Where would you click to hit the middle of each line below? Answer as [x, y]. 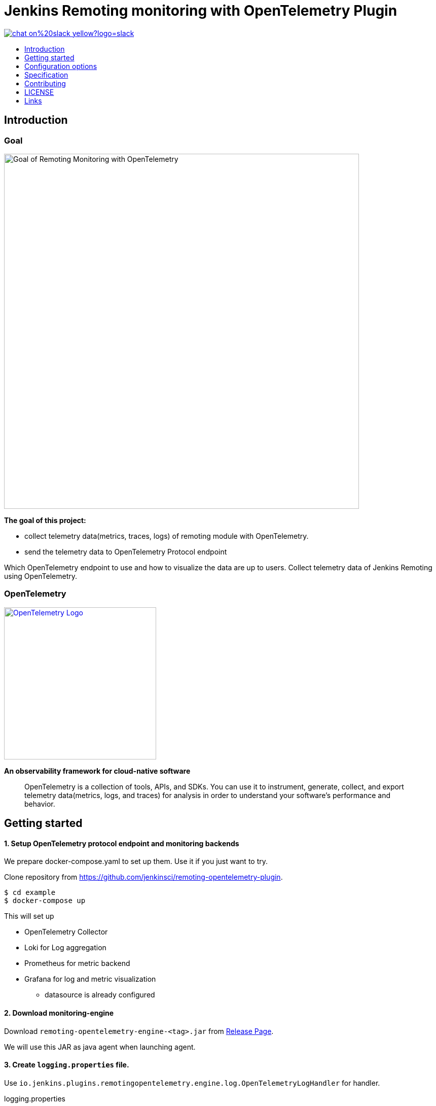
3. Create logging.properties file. [67, 1065]
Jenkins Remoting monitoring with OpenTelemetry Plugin [201, 11]
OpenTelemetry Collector [66, 932]
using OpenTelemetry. [41, 576]
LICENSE [39, 92]
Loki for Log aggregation [65, 948]
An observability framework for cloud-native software [97, 771]
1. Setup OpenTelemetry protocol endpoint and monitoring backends [122, 843]
